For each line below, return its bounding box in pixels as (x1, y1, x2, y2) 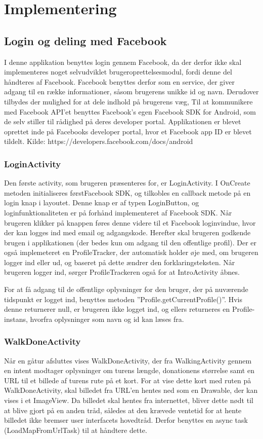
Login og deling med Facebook (4, 32, 167, 48)
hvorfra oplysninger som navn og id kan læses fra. (30, 313, 184, 324)
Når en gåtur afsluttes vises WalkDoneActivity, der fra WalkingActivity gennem (4, 355, 252, 365)
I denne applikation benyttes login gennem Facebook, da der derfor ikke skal (4, 56, 242, 67)
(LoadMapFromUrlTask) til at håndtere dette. (4, 424, 147, 435)
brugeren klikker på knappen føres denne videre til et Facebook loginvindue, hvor (4, 217, 256, 228)
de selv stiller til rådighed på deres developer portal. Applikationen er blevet (4, 116, 241, 127)
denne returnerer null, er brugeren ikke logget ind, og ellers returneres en (4, 304, 230, 314)
